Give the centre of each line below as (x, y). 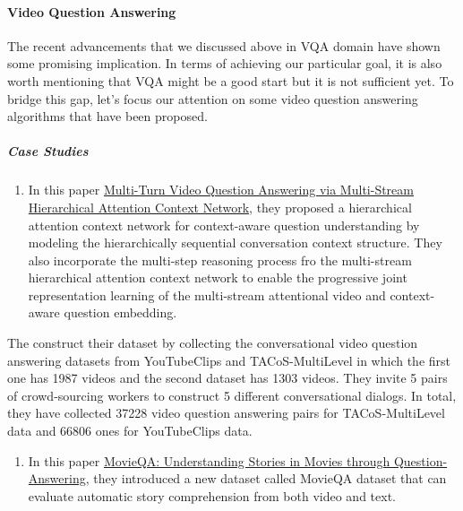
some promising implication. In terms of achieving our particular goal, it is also (225, 63)
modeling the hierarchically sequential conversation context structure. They (235, 243)
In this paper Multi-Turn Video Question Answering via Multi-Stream (221, 190)
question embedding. (120, 312)
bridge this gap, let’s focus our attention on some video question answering (213, 98)
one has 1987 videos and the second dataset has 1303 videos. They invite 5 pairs (227, 378)
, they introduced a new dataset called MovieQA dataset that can (266, 478)
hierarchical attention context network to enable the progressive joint (218, 277)
